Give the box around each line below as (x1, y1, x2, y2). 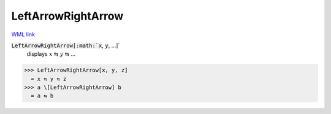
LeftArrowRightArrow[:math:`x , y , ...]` (11, 42, 120, 49)
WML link (11, 31, 36, 38)
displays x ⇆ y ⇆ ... (26, 50, 76, 58)
